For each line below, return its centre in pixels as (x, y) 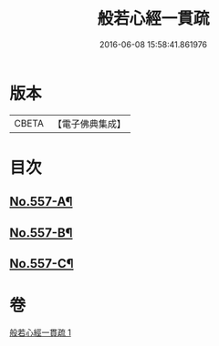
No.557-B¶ (41, 233)
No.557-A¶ (41, 202)
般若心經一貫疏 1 (40, 332)
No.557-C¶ (42, 264)
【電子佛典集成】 (89, 124)
